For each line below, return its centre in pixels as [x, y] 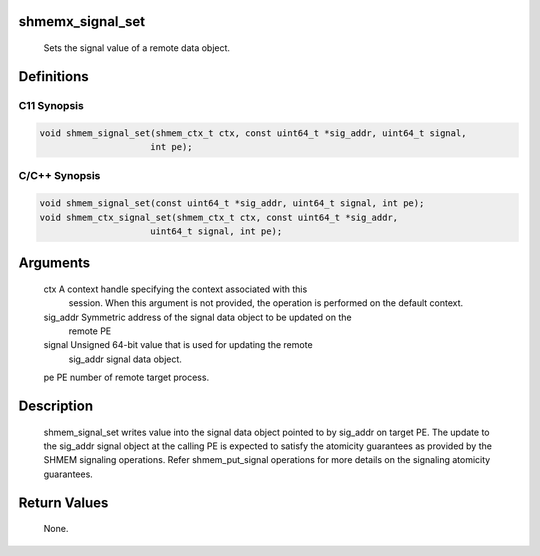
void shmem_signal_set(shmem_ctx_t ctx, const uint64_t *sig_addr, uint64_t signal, [253, 133]
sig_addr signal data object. [125, 359]
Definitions [53, 76]
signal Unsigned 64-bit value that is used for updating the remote [178, 345]
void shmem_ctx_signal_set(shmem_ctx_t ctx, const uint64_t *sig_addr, [219, 217]
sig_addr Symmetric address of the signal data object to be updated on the [197, 317]
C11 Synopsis [51, 105]
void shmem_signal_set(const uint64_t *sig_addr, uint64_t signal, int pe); [232, 203]
